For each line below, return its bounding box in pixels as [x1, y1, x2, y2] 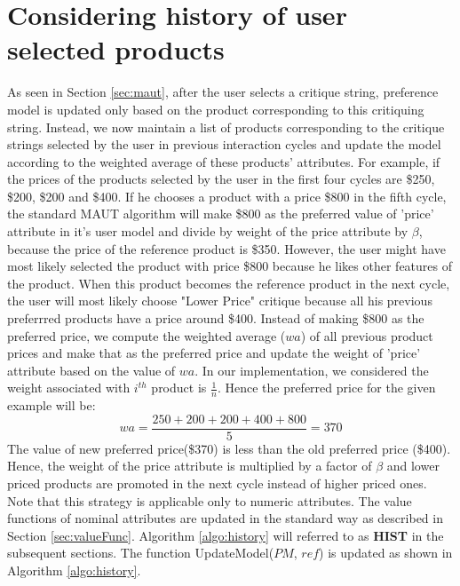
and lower [386, 456, 440, 475]
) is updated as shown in [319, 543, 453, 562]
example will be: [7, 396, 96, 415]
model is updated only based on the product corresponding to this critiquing [7, 99, 424, 118]
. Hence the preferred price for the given [217, 378, 436, 397]
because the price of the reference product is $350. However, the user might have [7, 239, 446, 257]
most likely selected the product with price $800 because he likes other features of [7, 257, 452, 275]
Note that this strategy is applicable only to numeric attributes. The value [7, 491, 412, 510]
